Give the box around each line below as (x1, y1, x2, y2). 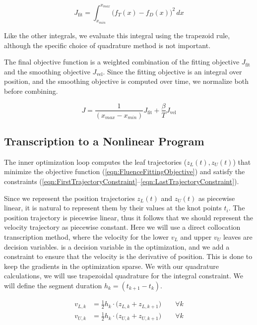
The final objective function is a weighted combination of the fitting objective (4, 57, 240, 67)
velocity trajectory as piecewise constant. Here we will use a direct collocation (4, 222, 241, 232)
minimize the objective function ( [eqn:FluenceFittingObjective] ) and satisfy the (4, 166, 245, 177)
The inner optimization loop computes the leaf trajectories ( (4, 156, 187, 167)
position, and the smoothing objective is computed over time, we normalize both (4, 76, 249, 86)
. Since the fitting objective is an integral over (103, 66, 242, 76)
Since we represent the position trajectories (4, 193, 135, 203)
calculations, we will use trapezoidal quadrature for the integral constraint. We (4, 270, 243, 281)
